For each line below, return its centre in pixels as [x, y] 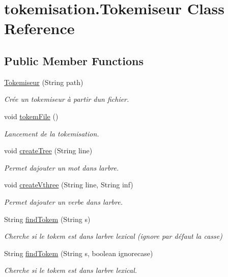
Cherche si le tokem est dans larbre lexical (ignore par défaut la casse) [113, 236]
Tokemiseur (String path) [44, 82]
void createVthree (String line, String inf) [69, 185]
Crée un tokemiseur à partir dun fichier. [67, 99]
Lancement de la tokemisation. [52, 133]
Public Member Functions [74, 60]
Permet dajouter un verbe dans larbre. [63, 201]
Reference [39, 28]
